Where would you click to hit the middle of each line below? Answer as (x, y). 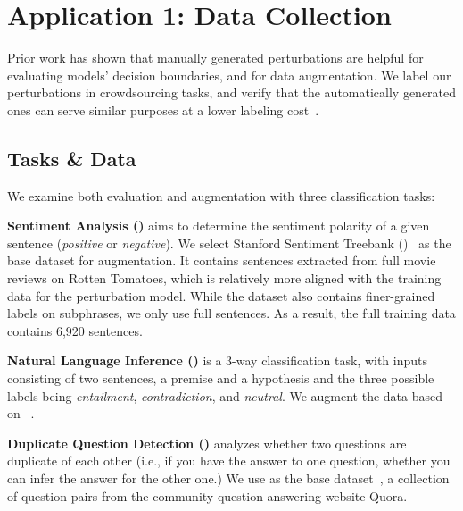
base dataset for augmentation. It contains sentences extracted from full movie (222, 260)
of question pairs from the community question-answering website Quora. (207, 495)
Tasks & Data (72, 158)
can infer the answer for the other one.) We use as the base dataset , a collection (228, 478)
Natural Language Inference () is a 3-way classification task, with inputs (217, 360)
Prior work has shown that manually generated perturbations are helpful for (215, 58)
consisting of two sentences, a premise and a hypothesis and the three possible (221, 378)
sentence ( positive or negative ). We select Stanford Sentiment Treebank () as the (229, 243)
